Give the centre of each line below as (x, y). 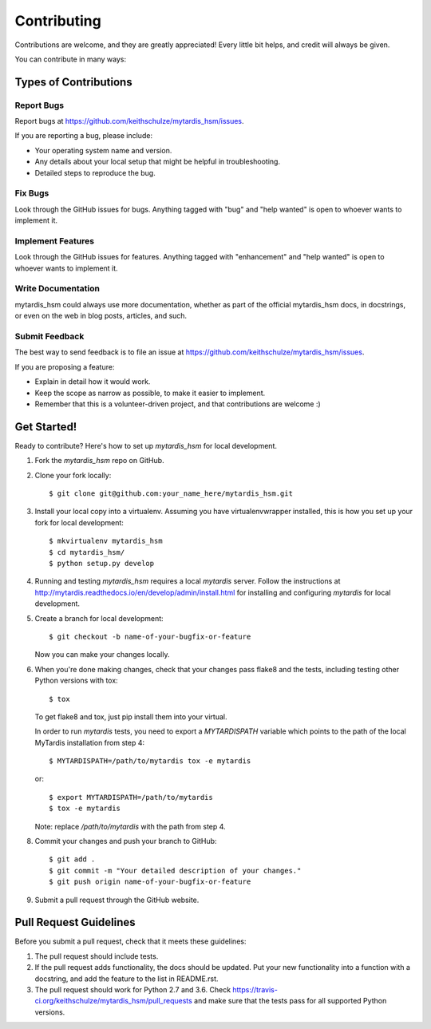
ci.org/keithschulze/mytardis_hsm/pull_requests (114, 1001)
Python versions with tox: (77, 681)
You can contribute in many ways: (71, 59)
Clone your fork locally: (73, 475)
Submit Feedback (49, 337)
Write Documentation (57, 289)
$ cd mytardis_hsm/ (87, 552)
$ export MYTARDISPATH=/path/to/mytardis (131, 797)
